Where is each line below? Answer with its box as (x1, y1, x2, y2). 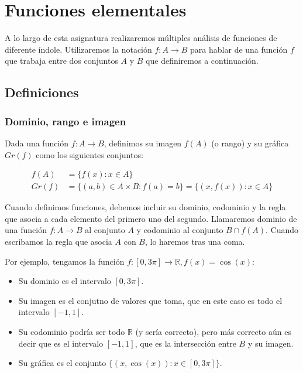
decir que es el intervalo (18, 337, 104, 349)
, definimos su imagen (104, 136, 182, 149)
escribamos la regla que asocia (5, 235, 112, 247)
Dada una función (5, 136, 69, 149)
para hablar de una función (190, 43, 288, 55)
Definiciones (5, 83, 79, 101)
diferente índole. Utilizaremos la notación (5, 43, 152, 55)
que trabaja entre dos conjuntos (5, 54, 118, 67)
